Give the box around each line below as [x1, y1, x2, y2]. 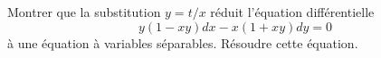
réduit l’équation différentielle [210, 3, 375, 21]
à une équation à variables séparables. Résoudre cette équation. [7, 33, 358, 52]
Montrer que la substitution [7, 3, 161, 21]
